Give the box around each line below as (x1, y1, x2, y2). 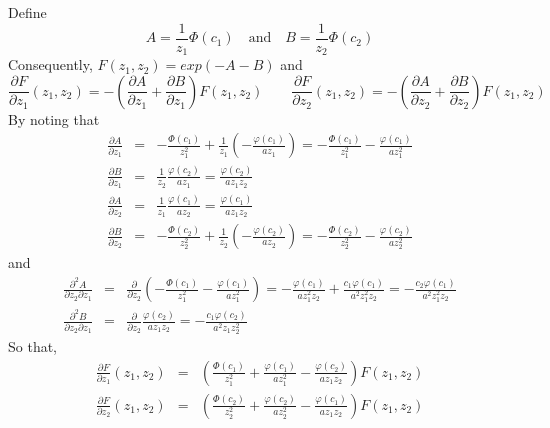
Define (8, 2, 47, 22)
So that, (8, 336, 58, 357)
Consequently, (8, 54, 93, 75)
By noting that (8, 108, 100, 129)
